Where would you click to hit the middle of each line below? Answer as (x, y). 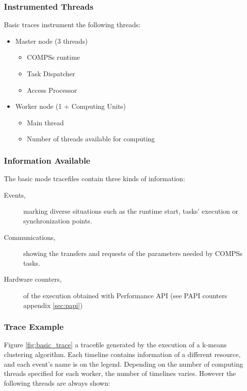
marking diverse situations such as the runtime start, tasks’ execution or (131, 211)
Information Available (47, 160)
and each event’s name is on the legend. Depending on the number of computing (123, 364)
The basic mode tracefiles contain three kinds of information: (95, 178)
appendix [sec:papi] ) (53, 305)
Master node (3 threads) (51, 41)
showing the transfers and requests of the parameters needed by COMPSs (133, 253)
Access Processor (52, 90)
